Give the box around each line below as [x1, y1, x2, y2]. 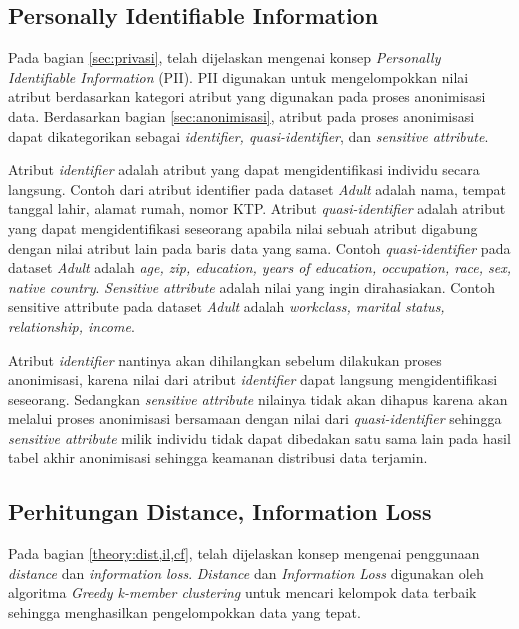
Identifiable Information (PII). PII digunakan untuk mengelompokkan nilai [8, 66, 469, 87]
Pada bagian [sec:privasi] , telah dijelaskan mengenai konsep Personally [8, 47, 441, 68]
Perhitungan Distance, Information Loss [8, 496, 432, 527]
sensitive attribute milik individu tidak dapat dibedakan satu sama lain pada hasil [8, 427, 511, 448]
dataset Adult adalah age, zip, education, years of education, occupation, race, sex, [8, 257, 511, 278]
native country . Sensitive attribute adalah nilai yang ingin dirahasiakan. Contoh [8, 276, 495, 297]
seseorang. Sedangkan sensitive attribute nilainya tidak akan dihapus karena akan [8, 388, 508, 409]
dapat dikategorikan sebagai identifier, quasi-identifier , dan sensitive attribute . [8, 125, 489, 146]
